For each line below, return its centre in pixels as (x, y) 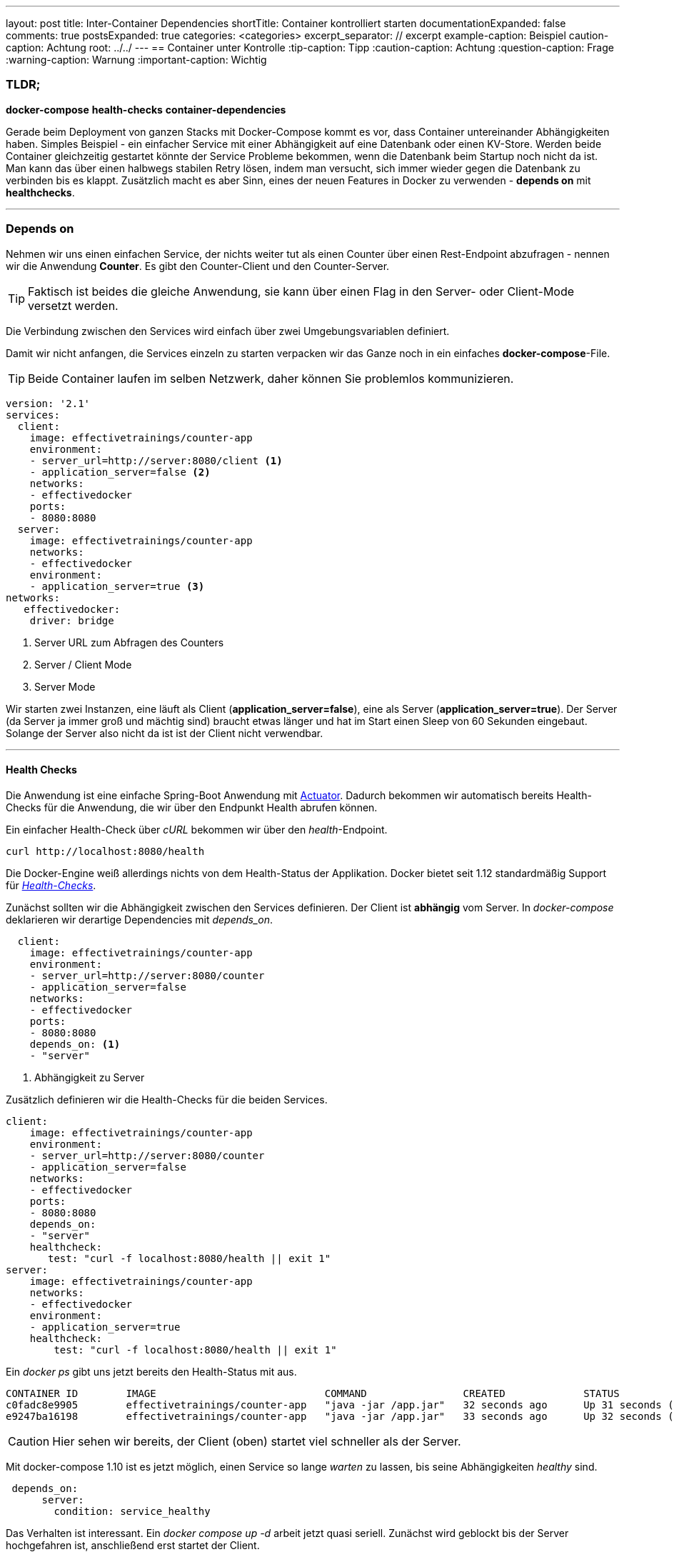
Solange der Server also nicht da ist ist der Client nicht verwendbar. (165, 733)
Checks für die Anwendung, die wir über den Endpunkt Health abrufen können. (192, 807)
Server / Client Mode (83, 664)
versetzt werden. (73, 305)
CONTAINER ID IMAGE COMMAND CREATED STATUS (313, 1393)
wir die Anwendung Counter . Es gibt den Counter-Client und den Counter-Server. (198, 266)
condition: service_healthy (132, 1511)
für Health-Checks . (51, 885)
